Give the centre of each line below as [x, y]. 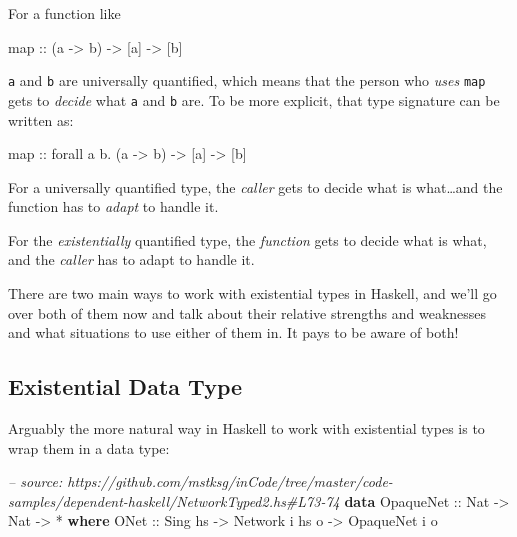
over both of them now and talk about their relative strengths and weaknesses [247, 312]
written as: [41, 119]
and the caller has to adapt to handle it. [131, 259]
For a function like [64, 13]
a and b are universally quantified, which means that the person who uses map [247, 80]
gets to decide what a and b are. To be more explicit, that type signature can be [254, 99]
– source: [35, 481]
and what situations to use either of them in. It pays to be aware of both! [233, 332]
